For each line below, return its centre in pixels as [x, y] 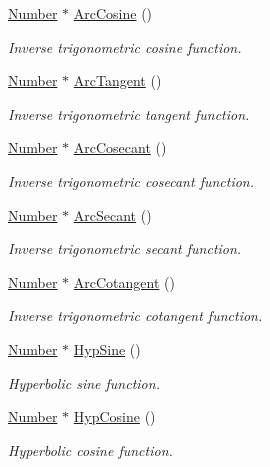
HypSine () [107, 348]
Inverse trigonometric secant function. [125, 248]
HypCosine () [114, 416]
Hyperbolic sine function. [84, 382]
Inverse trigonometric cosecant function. [131, 180]
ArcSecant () [112, 214]
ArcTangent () [117, 80]
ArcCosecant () [120, 147]
